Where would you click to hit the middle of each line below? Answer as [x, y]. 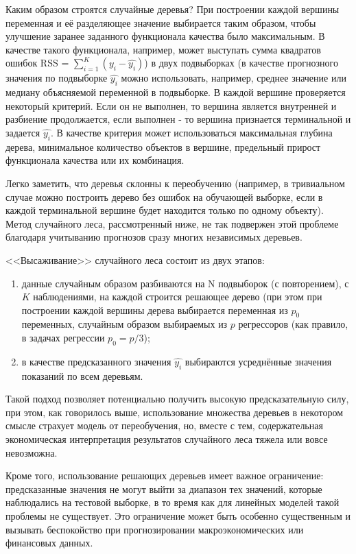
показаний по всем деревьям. [82, 375]
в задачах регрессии [63, 338]
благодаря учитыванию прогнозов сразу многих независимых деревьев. [154, 237]
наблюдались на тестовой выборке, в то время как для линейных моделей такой [173, 502]
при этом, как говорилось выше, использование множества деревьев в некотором [175, 412]
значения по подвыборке [57, 78]
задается [23, 132]
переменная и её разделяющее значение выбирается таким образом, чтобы [161, 22]
